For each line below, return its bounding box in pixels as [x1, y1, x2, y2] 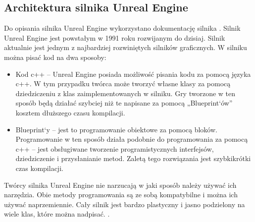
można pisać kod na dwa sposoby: [4, 52, 106, 62]
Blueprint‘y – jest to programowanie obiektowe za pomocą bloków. [15, 124, 217, 134]
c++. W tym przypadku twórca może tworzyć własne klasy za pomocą [15, 78, 231, 89]
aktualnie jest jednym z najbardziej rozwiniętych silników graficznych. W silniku [4, 42, 247, 53]
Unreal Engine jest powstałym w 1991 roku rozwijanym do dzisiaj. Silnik [4, 32, 225, 43]
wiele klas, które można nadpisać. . [4, 209, 110, 219]
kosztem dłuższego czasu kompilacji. [15, 107, 125, 117]
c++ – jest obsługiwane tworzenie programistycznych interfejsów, [15, 143, 214, 154]
